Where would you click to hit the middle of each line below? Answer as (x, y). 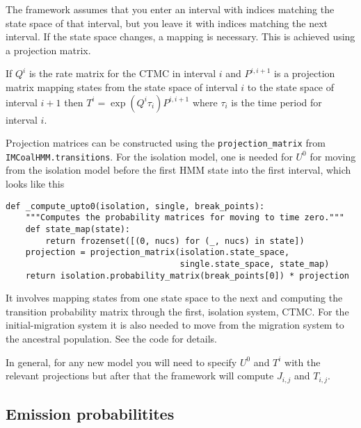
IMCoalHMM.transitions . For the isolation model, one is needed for (149, 156)
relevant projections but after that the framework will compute (140, 376)
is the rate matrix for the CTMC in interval (122, 73)
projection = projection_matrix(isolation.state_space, (158, 253)
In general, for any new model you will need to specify (121, 362)
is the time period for (276, 102)
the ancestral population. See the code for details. (111, 339)
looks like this (35, 184)
